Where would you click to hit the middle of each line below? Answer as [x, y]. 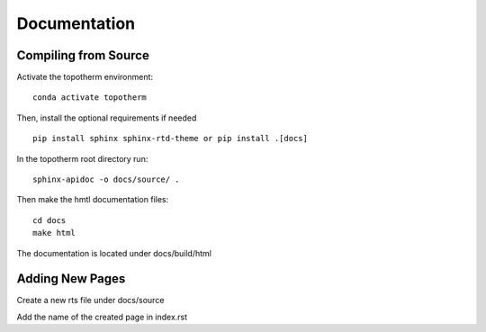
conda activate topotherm [90, 98]
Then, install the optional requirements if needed [107, 118]
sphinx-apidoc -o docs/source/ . [106, 179]
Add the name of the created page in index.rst [102, 317]
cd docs [49, 220]
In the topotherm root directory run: [82, 158]
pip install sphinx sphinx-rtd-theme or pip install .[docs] [170, 139]
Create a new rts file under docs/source [90, 301]
